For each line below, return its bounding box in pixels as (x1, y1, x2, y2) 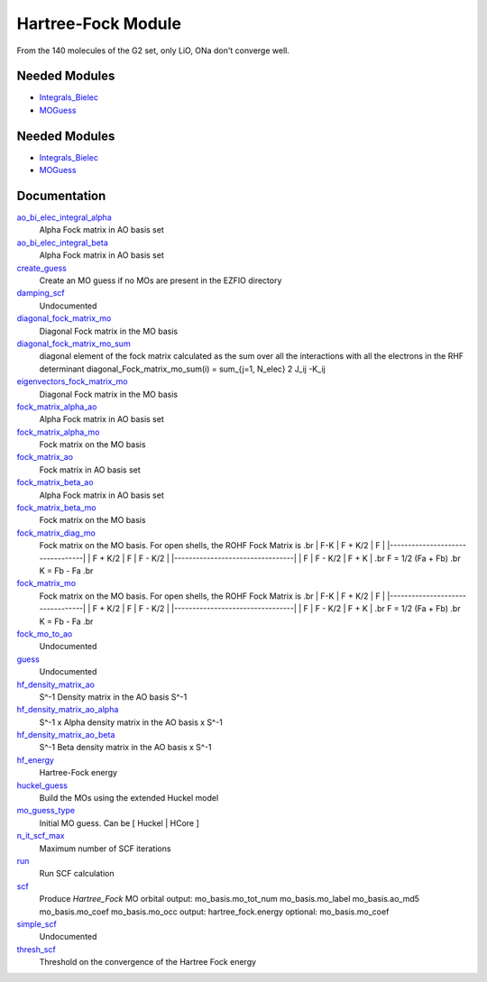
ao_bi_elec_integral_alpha (16, 212, 112, 223)
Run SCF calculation (39, 868, 115, 879)
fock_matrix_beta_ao (16, 477, 94, 488)
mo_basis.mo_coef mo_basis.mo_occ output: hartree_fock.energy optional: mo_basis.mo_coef (39, 906, 390, 917)
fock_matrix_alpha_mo (16, 427, 100, 437)
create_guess (16, 262, 67, 273)
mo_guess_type (16, 805, 76, 816)
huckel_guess (16, 780, 68, 791)
